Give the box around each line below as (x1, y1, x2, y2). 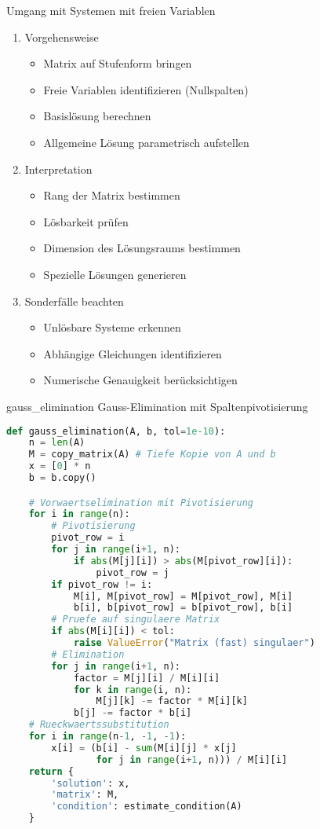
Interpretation (24, 160, 93, 177)
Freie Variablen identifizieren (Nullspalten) (43, 81, 249, 97)
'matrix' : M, (51, 789, 119, 801)
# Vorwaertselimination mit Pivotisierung (28, 497, 253, 508)
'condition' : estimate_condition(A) (51, 801, 242, 812)
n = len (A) (28, 437, 85, 449)
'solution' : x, (51, 777, 130, 789)
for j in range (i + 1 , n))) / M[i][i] (96, 754, 288, 765)
